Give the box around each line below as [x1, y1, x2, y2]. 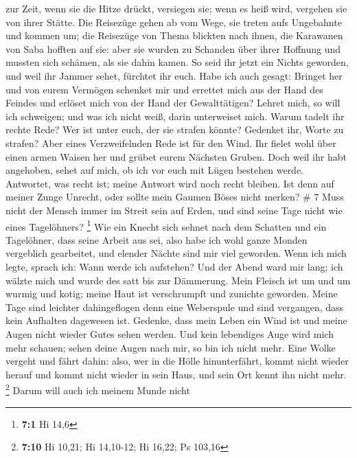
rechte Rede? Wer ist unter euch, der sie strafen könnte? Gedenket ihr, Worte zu [5, 122, 344, 137]
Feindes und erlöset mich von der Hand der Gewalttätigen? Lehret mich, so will [5, 95, 341, 110]
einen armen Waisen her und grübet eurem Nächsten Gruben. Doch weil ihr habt [5, 149, 347, 163]
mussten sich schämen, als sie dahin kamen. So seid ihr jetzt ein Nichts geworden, [5, 55, 349, 69]
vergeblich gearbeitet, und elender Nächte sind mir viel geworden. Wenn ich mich [5, 246, 347, 260]
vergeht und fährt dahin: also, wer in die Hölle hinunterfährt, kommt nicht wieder [5, 354, 349, 368]
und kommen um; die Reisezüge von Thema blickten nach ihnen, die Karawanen [5, 28, 343, 43]
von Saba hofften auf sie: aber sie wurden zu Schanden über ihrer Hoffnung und [5, 41, 341, 56]
